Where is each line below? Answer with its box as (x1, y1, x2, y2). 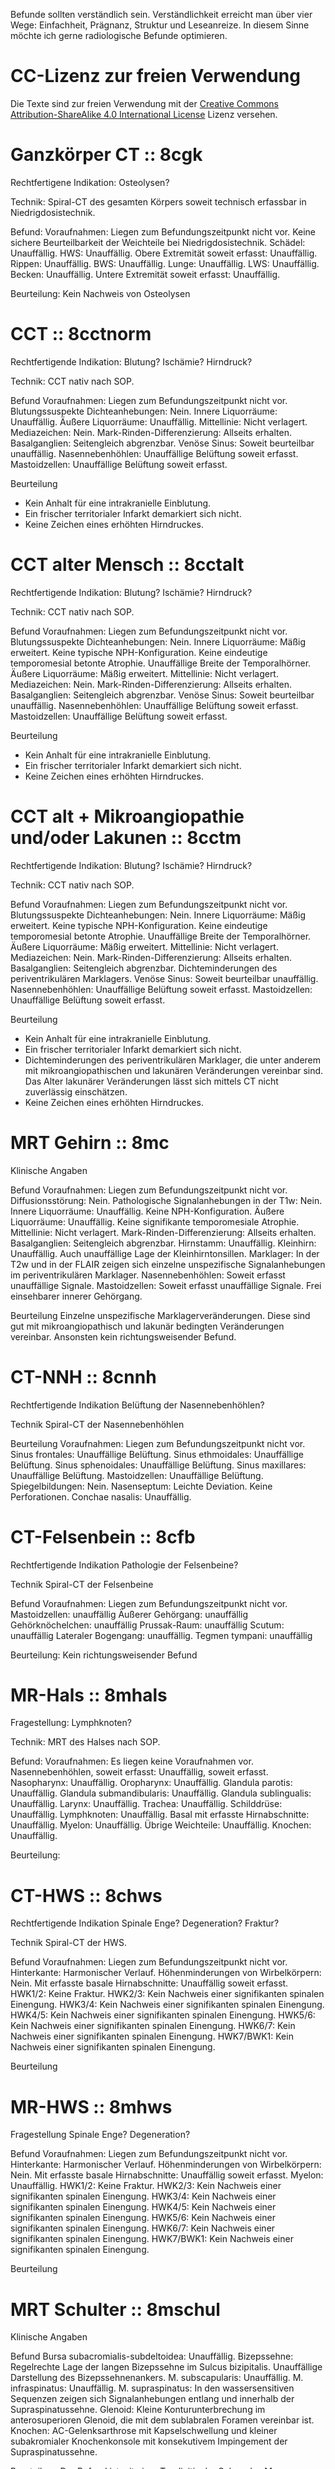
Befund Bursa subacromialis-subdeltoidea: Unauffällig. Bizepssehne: (10, 2350, 294, 2363)
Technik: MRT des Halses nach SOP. (10, 1736, 161, 1748)
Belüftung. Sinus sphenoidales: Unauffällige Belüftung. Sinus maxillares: (10, 1459, 307, 1471)
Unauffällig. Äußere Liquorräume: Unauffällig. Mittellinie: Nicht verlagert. (10, 415, 308, 428)
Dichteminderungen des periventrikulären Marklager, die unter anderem (24, 1054, 322, 1066)
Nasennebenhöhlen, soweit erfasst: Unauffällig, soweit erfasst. (10, 1766, 269, 1778)
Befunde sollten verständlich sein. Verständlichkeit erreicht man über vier (10, 9, 313, 20)
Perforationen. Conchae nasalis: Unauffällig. (10, 1490, 192, 1503)
